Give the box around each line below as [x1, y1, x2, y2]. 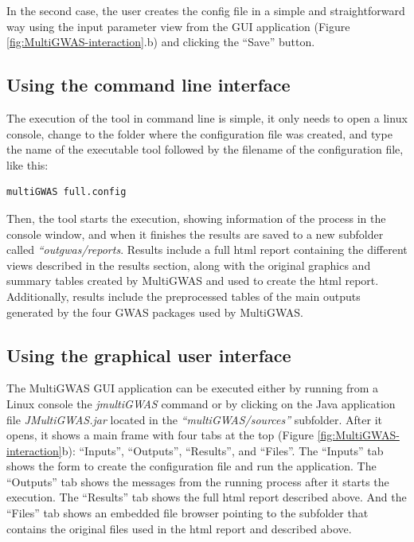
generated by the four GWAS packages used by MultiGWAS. [6, 303, 304, 320]
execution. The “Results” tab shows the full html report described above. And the [6, 489, 407, 505]
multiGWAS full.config [6, 186, 127, 198]
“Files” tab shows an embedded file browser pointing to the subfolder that [6, 505, 369, 521]
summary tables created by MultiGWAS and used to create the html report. [6, 272, 379, 289]
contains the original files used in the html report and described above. [6, 520, 352, 536]
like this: [6, 156, 49, 173]
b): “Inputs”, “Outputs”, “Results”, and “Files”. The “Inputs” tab [61, 442, 384, 458]
